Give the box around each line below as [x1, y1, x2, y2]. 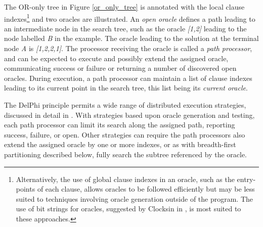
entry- [237, 173, 256, 184]
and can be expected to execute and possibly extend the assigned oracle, [4, 53, 229, 63]
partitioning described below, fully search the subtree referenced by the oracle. [4, 149, 247, 159]
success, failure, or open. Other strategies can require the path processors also [4, 129, 245, 140]
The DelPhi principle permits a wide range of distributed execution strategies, [4, 100, 246, 110]
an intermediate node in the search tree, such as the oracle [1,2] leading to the [4, 23, 247, 33]
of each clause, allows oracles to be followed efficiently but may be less [37, 184, 255, 194]
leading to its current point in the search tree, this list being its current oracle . [4, 82, 248, 93]
